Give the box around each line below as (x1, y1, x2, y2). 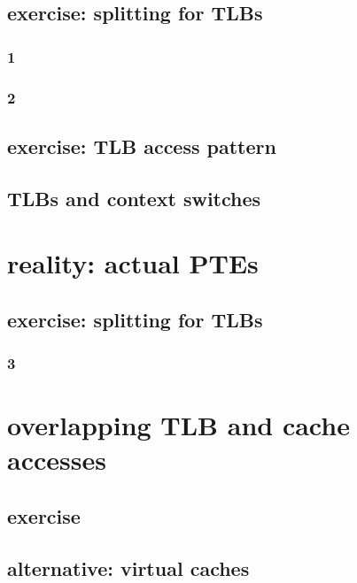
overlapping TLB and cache (7, 407, 350, 443)
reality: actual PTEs (7, 245, 259, 281)
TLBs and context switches (7, 184, 261, 211)
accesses (7, 441, 106, 478)
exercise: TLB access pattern (7, 132, 276, 159)
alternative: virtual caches (7, 554, 250, 581)
